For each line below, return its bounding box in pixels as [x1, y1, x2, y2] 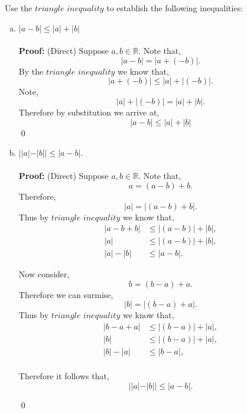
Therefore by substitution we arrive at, [18, 105, 160, 118]
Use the [5, 2, 32, 14]
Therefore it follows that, [18, 370, 109, 382]
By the [18, 65, 44, 77]
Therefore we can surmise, [18, 288, 113, 300]
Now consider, [18, 268, 70, 280]
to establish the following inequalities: [106, 2, 243, 14]
